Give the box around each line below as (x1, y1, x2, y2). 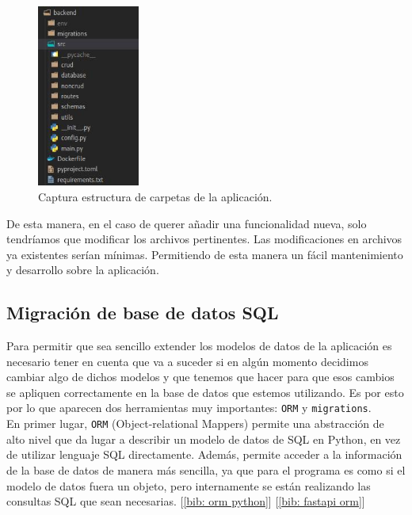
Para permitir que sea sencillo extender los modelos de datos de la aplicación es (6, 338, 392, 354)
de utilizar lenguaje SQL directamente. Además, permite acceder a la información (6, 446, 402, 463)
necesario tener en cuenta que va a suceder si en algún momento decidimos (6, 353, 368, 369)
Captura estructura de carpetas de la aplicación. (38, 188, 273, 204)
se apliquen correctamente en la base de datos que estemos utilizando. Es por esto (6, 383, 404, 400)
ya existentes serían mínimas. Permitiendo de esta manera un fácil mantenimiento (6, 246, 403, 262)
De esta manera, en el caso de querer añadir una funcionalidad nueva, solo (6, 215, 367, 231)
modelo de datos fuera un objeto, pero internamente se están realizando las (6, 477, 371, 494)
